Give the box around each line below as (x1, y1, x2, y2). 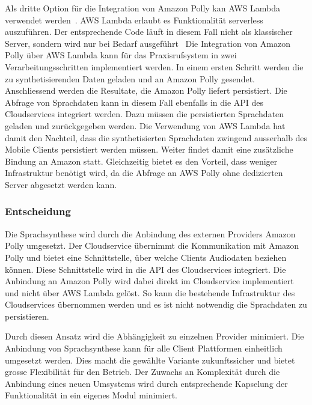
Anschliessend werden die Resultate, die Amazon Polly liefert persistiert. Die (5, 84, 287, 97)
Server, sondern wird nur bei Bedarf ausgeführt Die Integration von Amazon (5, 37, 290, 49)
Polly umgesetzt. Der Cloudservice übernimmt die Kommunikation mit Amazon (5, 239, 299, 252)
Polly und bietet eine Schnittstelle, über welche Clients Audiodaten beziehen (5, 251, 287, 263)
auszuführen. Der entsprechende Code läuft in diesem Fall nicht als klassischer (5, 25, 293, 38)
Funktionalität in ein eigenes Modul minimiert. (5, 389, 177, 401)
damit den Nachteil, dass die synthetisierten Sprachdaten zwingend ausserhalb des (5, 131, 308, 144)
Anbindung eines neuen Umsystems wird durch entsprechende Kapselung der (5, 377, 288, 389)
